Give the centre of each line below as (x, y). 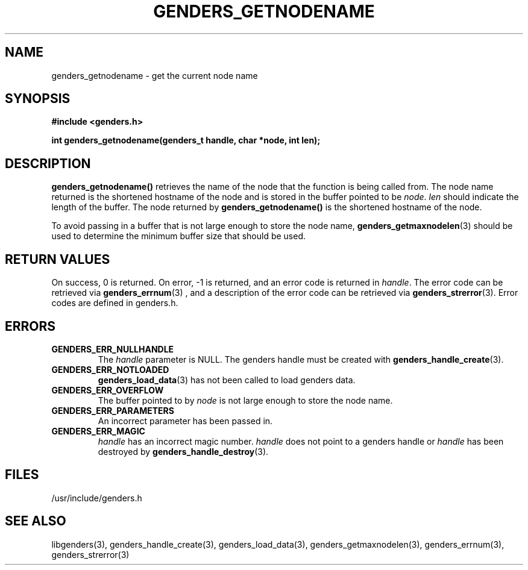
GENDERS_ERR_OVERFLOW (108, 390)
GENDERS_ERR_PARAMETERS (113, 410)
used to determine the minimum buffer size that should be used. (178, 236)
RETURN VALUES (58, 259)
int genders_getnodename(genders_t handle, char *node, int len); (186, 140)
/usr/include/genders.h (97, 498)
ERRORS (30, 326)
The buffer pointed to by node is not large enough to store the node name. (245, 400)
